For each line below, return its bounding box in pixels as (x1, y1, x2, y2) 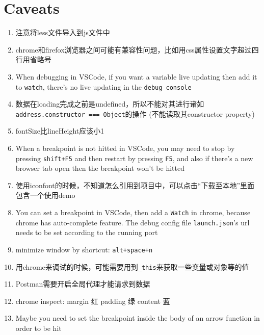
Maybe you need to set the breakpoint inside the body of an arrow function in (15, 313, 260, 323)
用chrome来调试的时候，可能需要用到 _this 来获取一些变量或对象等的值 (15, 261, 249, 272)
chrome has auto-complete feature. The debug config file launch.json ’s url (15, 217, 250, 227)
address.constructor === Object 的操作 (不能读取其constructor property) (15, 108, 255, 119)
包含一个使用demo (15, 190, 75, 200)
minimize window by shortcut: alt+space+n (15, 244, 153, 254)
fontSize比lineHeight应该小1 (15, 125, 104, 136)
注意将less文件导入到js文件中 (15, 27, 110, 38)
